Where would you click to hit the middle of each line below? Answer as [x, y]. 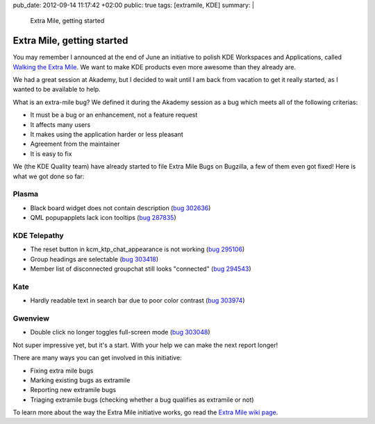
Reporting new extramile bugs [73, 390]
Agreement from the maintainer [75, 144]
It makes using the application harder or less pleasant [107, 135]
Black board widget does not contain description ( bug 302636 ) [120, 207]
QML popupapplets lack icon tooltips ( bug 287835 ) [103, 218]
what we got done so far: [49, 176]
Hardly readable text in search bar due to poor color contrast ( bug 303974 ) [137, 300]
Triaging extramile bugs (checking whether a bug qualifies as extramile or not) [142, 400]
